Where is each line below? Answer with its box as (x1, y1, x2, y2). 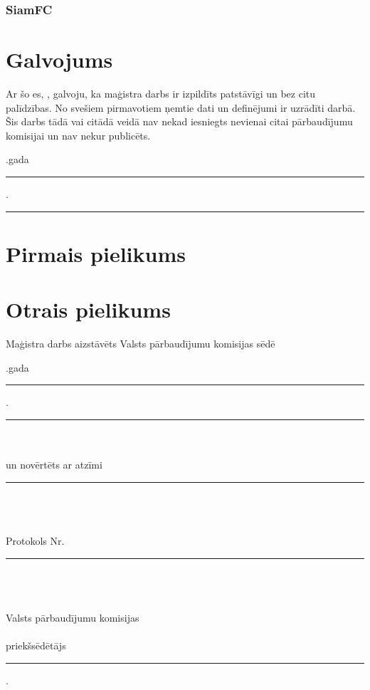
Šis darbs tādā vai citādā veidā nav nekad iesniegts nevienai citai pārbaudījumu (6, 114, 353, 129)
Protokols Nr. (6, 533, 65, 548)
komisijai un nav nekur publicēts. (6, 127, 151, 142)
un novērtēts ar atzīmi (6, 457, 102, 471)
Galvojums (6, 45, 113, 74)
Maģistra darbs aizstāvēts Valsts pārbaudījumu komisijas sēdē (6, 336, 275, 351)
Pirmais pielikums (6, 239, 186, 268)
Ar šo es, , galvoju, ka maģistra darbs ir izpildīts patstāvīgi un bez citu (6, 85, 316, 100)
